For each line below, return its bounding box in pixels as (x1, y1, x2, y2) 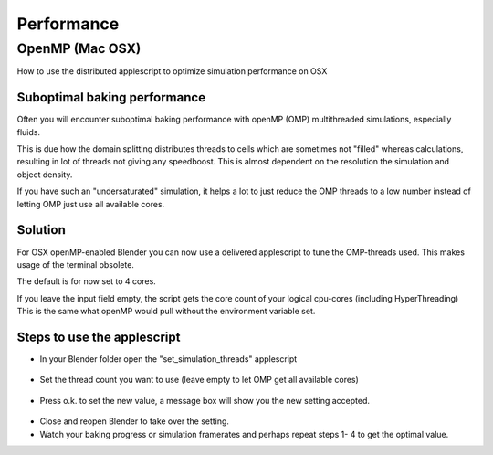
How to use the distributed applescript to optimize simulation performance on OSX (16, 66, 328, 77)
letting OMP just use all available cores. (16, 198, 165, 209)
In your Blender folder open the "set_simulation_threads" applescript (39, 354, 298, 365)
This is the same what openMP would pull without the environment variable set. (16, 306, 316, 317)
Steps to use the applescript (16, 329, 181, 344)
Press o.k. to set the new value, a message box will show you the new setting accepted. (39, 395, 370, 406)
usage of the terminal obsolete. (16, 259, 134, 270)
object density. (16, 169, 73, 180)
